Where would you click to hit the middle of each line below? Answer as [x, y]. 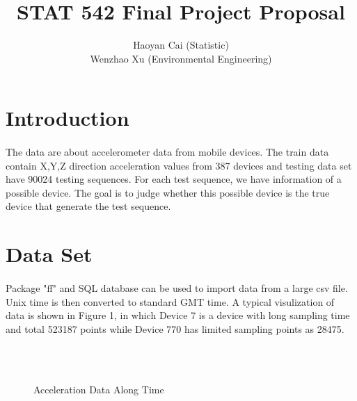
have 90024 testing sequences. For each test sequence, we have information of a [174, 179]
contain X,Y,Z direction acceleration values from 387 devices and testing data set [179, 165]
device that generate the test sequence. [88, 206]
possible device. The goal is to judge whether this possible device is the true [168, 192]
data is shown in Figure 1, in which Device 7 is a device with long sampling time [178, 315]
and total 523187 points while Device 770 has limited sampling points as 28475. [175, 328]
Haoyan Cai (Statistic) [181, 45]
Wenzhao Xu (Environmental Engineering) [181, 58]
